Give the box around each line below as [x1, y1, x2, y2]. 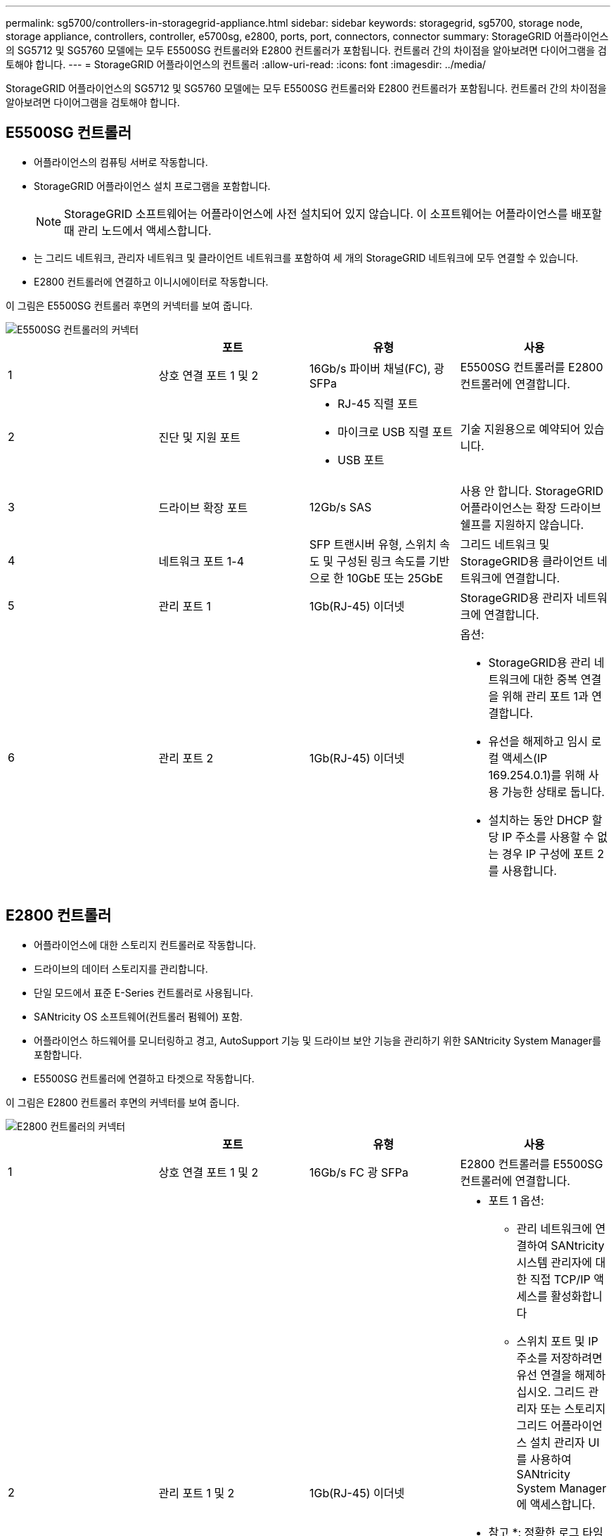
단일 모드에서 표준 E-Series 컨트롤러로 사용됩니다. [34, 986, 253, 999]
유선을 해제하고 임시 [488, 734, 588, 748]
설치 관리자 [530, 1435, 585, 1449]
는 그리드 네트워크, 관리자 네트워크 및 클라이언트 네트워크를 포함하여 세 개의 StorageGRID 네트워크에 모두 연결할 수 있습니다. [34, 251, 579, 264]
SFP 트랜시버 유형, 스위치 [309, 537, 437, 551]
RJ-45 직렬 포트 [338, 396, 418, 411]
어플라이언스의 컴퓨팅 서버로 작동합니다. [34, 155, 208, 168]
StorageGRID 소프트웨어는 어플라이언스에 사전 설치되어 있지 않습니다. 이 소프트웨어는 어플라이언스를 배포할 [64, 206, 603, 221]
